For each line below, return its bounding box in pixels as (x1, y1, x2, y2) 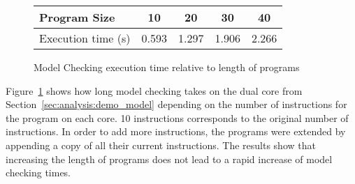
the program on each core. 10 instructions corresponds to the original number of (6, 110, 349, 125)
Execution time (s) (39, 30, 131, 46)
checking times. (6, 165, 71, 180)
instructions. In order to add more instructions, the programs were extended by (6, 124, 346, 139)
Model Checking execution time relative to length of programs (34, 60, 300, 74)
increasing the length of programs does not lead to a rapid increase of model (6, 151, 333, 166)
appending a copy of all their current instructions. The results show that (6, 137, 316, 152)
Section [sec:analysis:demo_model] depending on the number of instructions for (6, 97, 347, 112)
